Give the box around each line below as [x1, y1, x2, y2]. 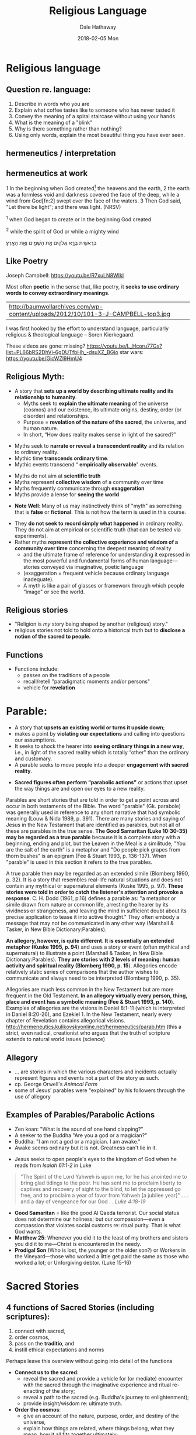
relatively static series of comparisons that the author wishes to [6, 969, 159, 976]
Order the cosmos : [14, 1406, 61, 1413]
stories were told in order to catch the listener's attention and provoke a [6, 888, 183, 896]
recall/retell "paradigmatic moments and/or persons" [23, 678, 150, 685]
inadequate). [23, 575, 54, 583]
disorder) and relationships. [23, 412, 90, 419]
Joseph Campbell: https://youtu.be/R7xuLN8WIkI [6, 272, 124, 279]
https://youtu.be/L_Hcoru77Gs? [86, 342, 162, 349]
